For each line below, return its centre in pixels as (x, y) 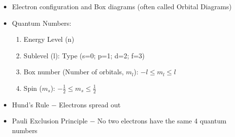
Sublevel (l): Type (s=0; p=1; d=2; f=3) (84, 55)
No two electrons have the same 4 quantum (162, 121)
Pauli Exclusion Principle (50, 121)
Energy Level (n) (49, 39)
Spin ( (33, 88)
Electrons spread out (90, 104)
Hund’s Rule (30, 104)
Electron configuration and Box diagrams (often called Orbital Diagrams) (122, 6)
